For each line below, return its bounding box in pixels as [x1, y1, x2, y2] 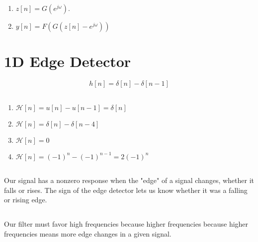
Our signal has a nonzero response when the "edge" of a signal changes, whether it [4, 175, 255, 185]
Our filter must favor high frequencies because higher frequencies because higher [4, 219, 249, 229]
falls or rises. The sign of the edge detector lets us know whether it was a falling [4, 184, 248, 195]
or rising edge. [4, 194, 47, 205]
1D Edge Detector [4, 51, 131, 71]
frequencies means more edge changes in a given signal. [4, 228, 172, 239]
